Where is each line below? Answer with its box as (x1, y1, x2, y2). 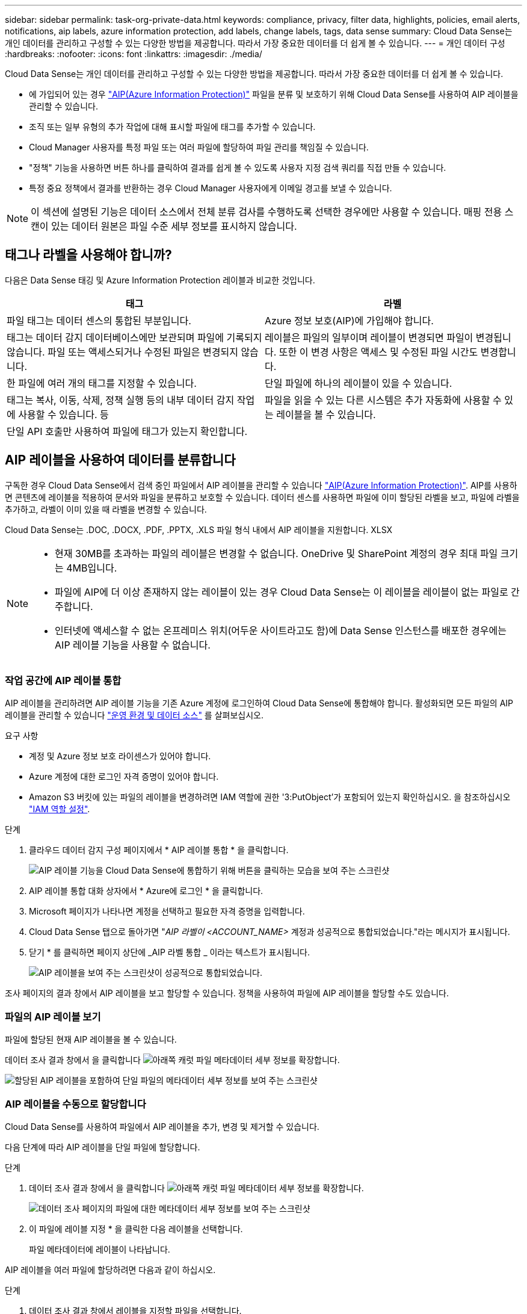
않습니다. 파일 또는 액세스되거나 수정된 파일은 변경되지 (7, 345, 238, 358)
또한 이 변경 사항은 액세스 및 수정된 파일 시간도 (279, 345, 478, 358)
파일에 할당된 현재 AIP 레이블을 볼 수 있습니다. (5, 1034, 177, 1045)
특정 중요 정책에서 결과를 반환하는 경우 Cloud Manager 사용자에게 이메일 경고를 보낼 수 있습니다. (29, 183, 392, 193)
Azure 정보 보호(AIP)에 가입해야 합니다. (265, 314, 434, 327)
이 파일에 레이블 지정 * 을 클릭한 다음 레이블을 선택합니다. (29, 1223, 243, 1234)
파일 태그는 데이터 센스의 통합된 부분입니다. (7, 314, 191, 327)
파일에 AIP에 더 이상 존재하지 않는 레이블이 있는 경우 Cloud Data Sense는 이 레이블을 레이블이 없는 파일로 (55, 585, 508, 598)
